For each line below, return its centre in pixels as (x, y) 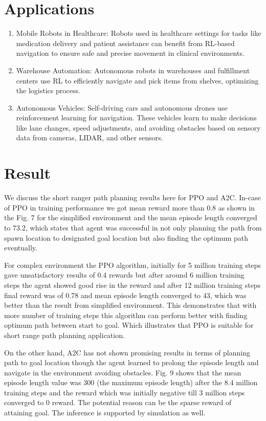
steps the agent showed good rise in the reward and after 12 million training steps (132, 285)
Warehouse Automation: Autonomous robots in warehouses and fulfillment (133, 70)
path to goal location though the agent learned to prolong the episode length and (131, 362)
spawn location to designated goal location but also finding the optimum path (126, 237)
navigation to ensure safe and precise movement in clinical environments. (130, 53)
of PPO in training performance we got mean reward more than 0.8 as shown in (129, 207)
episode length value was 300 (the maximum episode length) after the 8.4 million (131, 382)
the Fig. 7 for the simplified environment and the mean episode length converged (131, 217)
